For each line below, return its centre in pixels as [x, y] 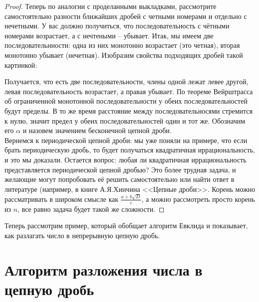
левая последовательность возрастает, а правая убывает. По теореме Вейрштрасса [129, 91]
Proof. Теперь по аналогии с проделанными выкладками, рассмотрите [111, 6]
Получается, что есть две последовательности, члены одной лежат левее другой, [127, 81]
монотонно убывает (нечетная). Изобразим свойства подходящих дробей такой [124, 55]
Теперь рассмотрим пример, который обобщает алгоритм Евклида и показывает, [126, 226]
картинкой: [21, 65]
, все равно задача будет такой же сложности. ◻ [91, 209]
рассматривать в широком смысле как [62, 199]
